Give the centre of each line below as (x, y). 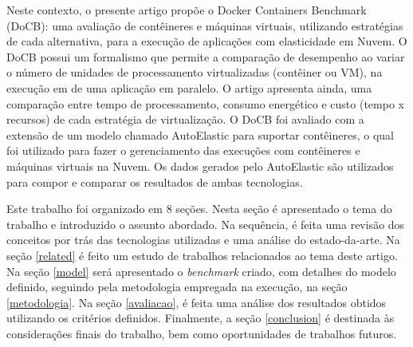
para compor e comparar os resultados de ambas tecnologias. (155, 181)
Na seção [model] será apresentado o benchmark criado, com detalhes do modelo (201, 271)
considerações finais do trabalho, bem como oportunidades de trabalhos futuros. (202, 333)
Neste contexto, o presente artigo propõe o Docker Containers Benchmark (187, 10)
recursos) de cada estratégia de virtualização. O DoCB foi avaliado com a (185, 119)
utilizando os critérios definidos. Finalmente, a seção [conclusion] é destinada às (201, 318)
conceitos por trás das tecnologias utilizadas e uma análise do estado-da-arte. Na (203, 240)
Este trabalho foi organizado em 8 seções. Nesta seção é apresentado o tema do (199, 209)
